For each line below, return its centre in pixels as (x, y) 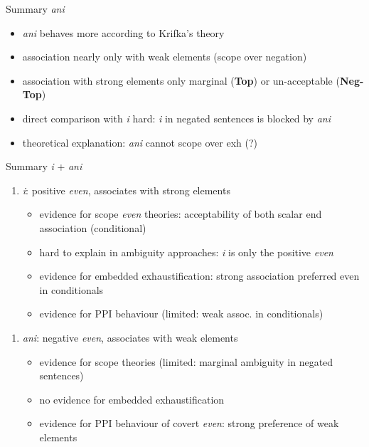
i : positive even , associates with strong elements (126, 190)
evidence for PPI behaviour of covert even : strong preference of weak (189, 423)
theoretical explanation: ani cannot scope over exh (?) (140, 142)
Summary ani (35, 9)
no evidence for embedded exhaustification (132, 399)
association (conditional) (93, 227)
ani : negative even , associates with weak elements (130, 337)
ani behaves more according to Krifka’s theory (123, 32)
